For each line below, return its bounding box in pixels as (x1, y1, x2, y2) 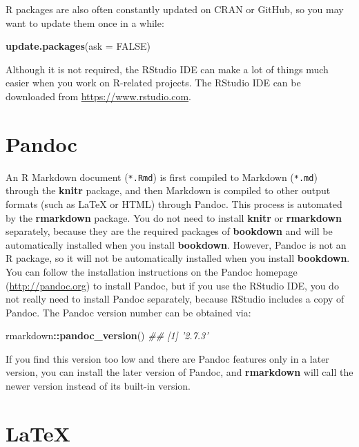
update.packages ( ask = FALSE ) (6, 39, 151, 53)
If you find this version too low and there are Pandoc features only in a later (6, 351, 329, 365)
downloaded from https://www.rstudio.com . (6, 88, 191, 103)
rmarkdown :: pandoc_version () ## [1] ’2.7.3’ (6, 328, 208, 343)
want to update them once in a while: (6, 15, 164, 30)
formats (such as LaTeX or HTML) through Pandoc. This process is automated (6, 196, 342, 211)
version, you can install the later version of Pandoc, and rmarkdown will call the (6, 365, 353, 379)
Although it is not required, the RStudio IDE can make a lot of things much (6, 61, 329, 76)
